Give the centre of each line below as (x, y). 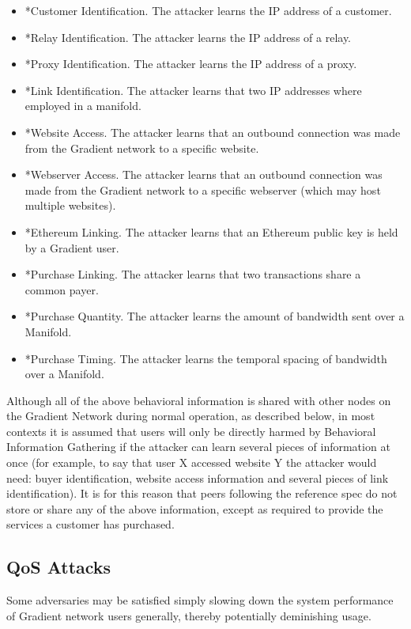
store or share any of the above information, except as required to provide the (195, 508)
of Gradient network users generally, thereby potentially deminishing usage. (189, 615)
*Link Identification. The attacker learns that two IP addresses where (193, 90)
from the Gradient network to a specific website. (142, 148)
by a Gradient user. (72, 247)
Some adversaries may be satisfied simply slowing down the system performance (200, 600)
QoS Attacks (59, 567)
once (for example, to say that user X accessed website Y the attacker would (192, 462)
